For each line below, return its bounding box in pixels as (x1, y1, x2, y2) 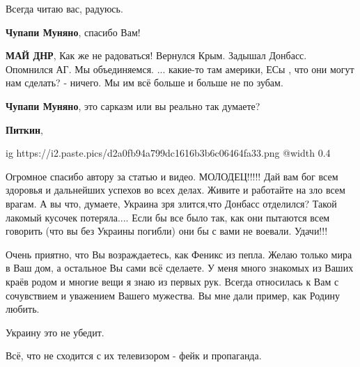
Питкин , (6, 122, 43, 136)
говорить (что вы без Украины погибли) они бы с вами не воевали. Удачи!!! (6, 224, 328, 238)
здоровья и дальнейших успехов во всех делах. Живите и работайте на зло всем (6, 182, 345, 197)
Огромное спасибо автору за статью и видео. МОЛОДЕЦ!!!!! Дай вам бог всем (6, 169, 338, 183)
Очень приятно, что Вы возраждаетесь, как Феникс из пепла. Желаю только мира (6, 247, 352, 261)
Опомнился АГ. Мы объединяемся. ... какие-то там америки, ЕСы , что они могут (6, 61, 354, 76)
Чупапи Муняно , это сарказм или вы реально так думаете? (6, 98, 260, 113)
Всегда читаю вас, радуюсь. (6, 1, 123, 15)
